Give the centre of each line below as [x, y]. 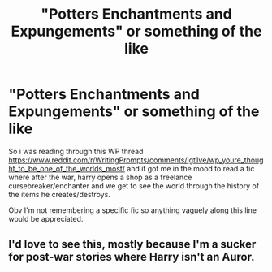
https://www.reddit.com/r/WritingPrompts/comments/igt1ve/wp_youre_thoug [136, 160]
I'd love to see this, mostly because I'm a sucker [132, 244]
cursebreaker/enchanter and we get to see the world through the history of [134, 186]
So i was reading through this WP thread [76, 151]
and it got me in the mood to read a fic [191, 168]
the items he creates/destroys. [60, 194]
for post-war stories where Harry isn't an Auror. [132, 257]
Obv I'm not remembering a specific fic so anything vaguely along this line [133, 210]
